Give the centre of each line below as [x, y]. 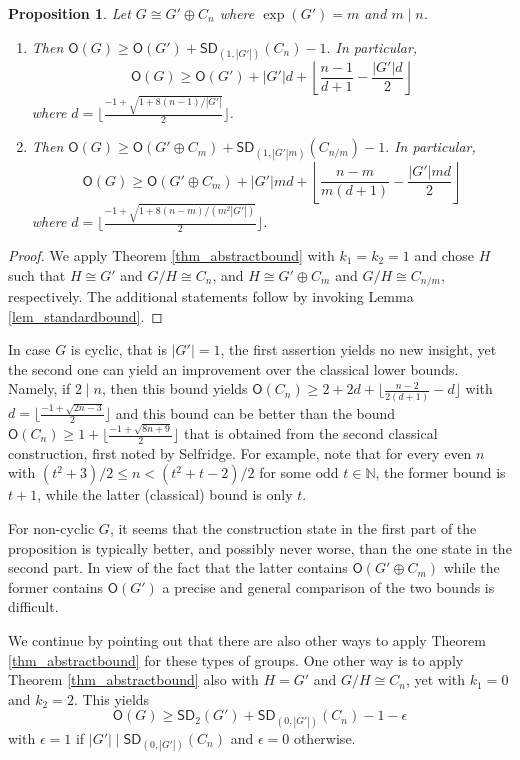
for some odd [299, 472]
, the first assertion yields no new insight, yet [358, 349]
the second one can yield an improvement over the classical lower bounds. [233, 368]
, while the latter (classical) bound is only [165, 494]
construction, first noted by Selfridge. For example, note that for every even [240, 452]
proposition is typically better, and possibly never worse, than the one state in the [260, 547]
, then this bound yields [174, 388]
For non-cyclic [51, 528]
